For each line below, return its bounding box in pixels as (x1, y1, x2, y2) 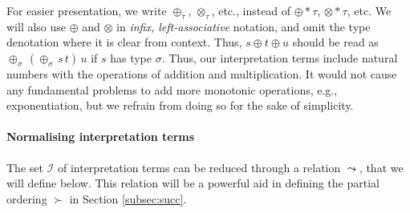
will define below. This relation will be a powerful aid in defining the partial (6, 175, 380, 191)
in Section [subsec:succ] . (69, 190, 187, 207)
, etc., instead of (211, 2, 291, 18)
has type (110, 49, 152, 66)
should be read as (292, 34, 379, 50)
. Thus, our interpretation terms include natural (161, 49, 398, 66)
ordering (6, 190, 47, 207)
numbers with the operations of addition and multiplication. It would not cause (6, 65, 397, 82)
